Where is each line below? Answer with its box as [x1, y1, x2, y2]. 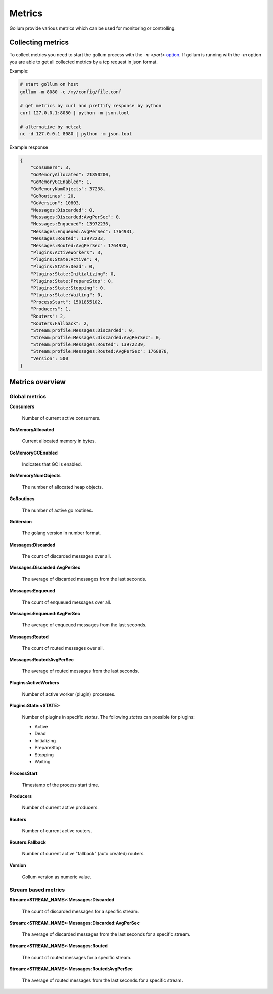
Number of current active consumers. [22, 415, 101, 421]
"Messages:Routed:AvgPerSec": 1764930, [30, 243, 130, 248]
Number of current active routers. [22, 828, 92, 834]
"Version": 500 [30, 355, 68, 362]
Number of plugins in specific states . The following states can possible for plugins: [22, 714, 195, 720]
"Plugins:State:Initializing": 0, [30, 271, 116, 277]
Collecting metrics [9, 38, 69, 47]
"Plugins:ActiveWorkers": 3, [30, 250, 103, 255]
